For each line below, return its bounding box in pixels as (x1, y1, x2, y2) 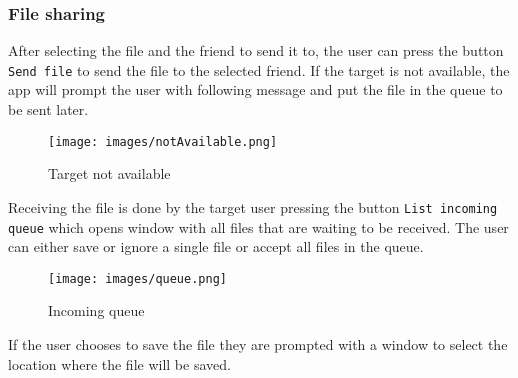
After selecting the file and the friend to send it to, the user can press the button (8, 40, 504, 61)
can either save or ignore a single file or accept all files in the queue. (8, 236, 424, 257)
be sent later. (8, 99, 89, 120)
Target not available (48, 163, 171, 184)
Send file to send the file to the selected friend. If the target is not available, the (8, 59, 510, 80)
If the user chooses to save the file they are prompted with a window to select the (8, 334, 508, 355)
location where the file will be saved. (8, 353, 231, 374)
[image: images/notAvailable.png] (48, 134, 278, 149)
